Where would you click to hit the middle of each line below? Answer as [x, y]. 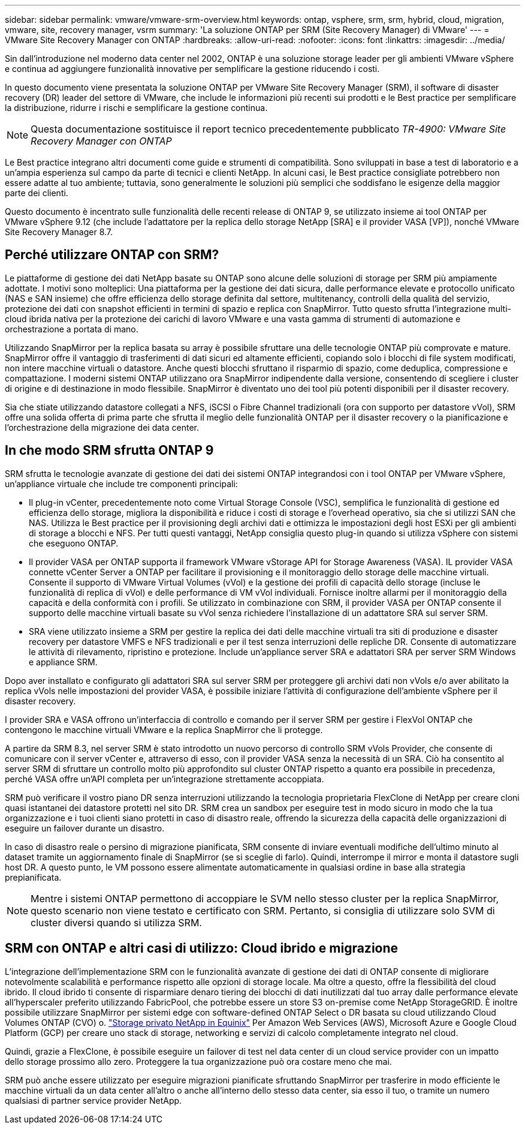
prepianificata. [33, 877]
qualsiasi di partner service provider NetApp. [93, 1100]
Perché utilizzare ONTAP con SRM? [112, 255]
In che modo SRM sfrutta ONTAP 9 [109, 451]
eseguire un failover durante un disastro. [85, 828]
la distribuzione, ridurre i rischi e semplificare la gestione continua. [136, 108]
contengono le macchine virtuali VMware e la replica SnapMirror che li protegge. [164, 729]
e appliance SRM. [63, 662]
